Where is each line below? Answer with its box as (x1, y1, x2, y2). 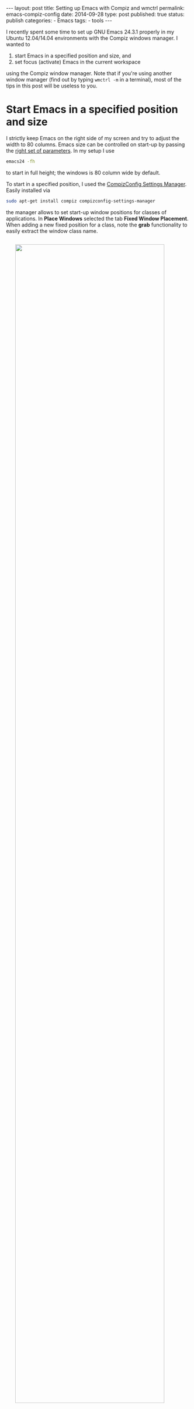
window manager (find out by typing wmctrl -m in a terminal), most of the (6, 76, 182, 83)
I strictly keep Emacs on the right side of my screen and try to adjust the (6, 134, 180, 141)
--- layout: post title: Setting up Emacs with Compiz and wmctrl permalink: (6, 5, 185, 11)
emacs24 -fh (6, 158, 35, 164)
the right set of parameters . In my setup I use (6, 147, 115, 154)
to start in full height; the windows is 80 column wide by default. (6, 169, 161, 176)
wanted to (6, 41, 30, 48)
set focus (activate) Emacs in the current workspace (14, 59, 141, 65)
